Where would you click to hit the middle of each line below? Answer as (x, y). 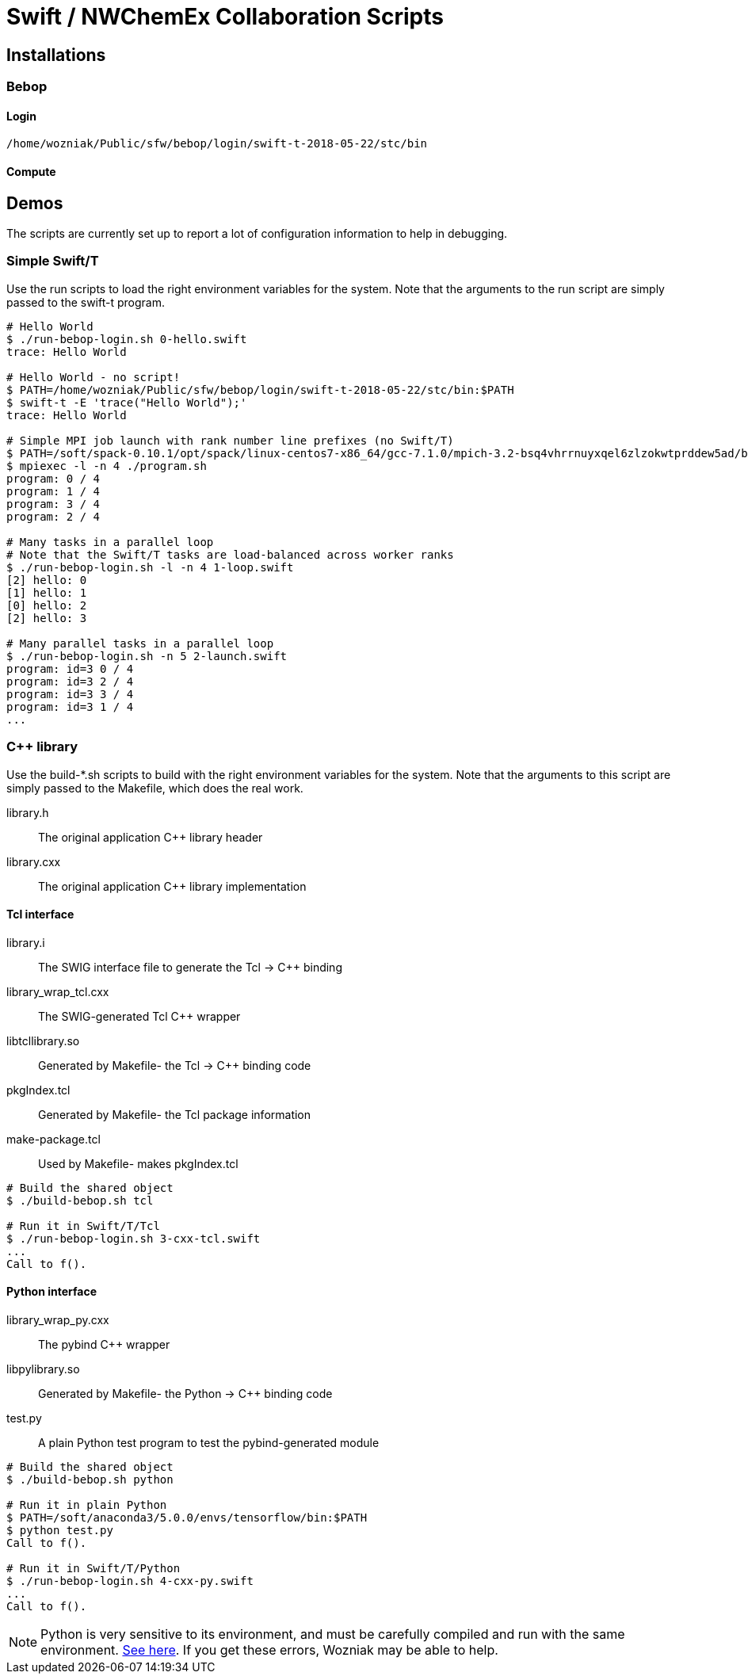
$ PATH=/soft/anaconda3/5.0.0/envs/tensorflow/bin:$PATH (187, 1517)
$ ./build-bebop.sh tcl (80, 1200)
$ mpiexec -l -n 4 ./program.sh (107, 466)
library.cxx (34, 861)
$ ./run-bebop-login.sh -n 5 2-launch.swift (147, 656)
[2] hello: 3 (47, 618)
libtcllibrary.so (43, 1040)
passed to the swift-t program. (86, 302)
